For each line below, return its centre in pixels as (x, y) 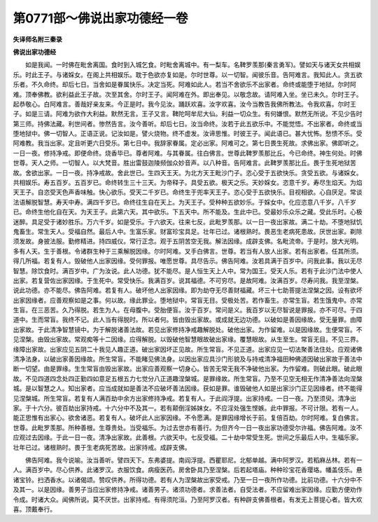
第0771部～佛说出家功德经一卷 (100, 18)
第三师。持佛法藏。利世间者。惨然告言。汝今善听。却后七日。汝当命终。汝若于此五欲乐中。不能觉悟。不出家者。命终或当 (188, 123)
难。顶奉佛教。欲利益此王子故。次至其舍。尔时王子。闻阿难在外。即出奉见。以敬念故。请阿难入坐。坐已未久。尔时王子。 (188, 94)
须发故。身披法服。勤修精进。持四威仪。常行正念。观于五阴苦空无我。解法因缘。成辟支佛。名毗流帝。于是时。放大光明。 (188, 241)
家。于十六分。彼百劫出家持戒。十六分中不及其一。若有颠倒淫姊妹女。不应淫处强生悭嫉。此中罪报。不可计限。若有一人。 (188, 408)
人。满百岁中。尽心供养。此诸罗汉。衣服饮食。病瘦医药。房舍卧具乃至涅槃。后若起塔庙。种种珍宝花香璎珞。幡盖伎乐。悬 (188, 470)
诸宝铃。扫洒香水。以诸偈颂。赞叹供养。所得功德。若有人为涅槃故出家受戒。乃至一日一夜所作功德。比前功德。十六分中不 (188, 479)
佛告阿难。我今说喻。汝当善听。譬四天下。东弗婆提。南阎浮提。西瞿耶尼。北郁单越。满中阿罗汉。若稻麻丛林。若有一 (194, 460)
